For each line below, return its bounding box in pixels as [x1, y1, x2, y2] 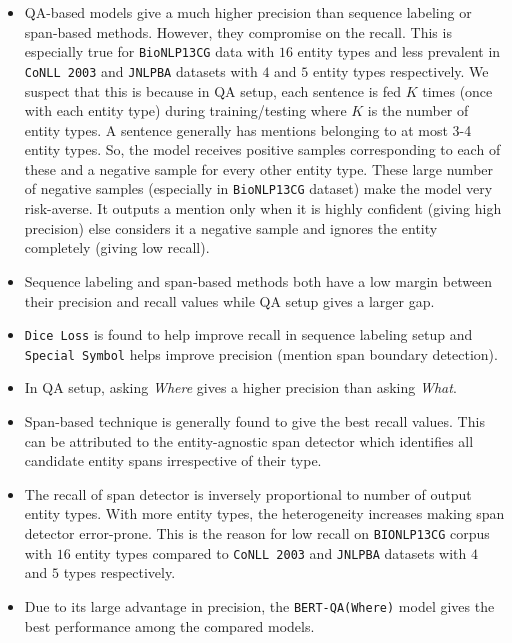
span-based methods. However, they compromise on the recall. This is [24, 21, 452, 42]
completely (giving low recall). [24, 237, 210, 258]
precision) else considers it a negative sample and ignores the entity [24, 217, 438, 238]
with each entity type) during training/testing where [24, 100, 347, 121]
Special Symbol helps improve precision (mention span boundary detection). [24, 343, 498, 364]
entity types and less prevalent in [297, 41, 501, 62]
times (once [422, 80, 493, 101]
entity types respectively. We [312, 60, 489, 81]
